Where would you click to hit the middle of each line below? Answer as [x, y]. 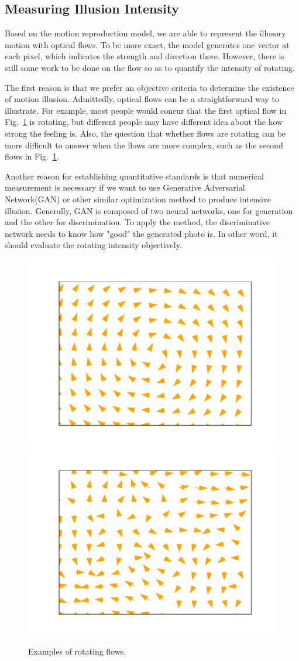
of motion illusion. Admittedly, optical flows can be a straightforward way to [142, 99]
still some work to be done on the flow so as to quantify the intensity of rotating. [150, 67]
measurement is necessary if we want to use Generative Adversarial [125, 187]
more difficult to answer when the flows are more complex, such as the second [144, 145]
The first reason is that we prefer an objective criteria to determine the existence [149, 87]
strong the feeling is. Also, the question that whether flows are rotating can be [145, 133]
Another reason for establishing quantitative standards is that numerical [134, 176]
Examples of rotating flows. [77, 651]
